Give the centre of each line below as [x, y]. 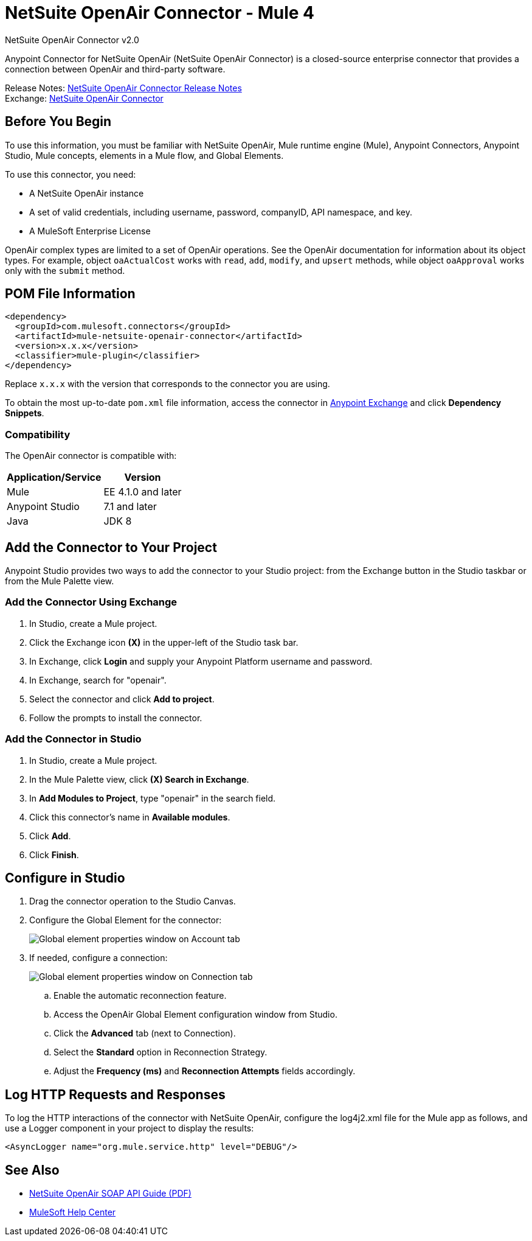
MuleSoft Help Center [73, 1212]
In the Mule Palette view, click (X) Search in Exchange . [139, 779]
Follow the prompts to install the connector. [116, 718]
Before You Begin [58, 122]
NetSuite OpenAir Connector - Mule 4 [160, 13]
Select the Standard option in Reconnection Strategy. [161, 1052]
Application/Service [54, 477]
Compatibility [38, 434]
